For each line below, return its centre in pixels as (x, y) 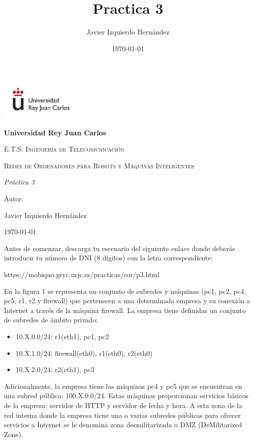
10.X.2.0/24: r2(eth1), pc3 (55, 369)
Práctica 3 (19, 182)
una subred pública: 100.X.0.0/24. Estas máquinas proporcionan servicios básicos (126, 396)
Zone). (14, 434)
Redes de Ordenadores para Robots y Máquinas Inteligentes (99, 165)
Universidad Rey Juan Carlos (55, 132)
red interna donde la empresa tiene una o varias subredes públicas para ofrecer (122, 415)
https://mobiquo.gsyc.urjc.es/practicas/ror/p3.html (82, 274)
